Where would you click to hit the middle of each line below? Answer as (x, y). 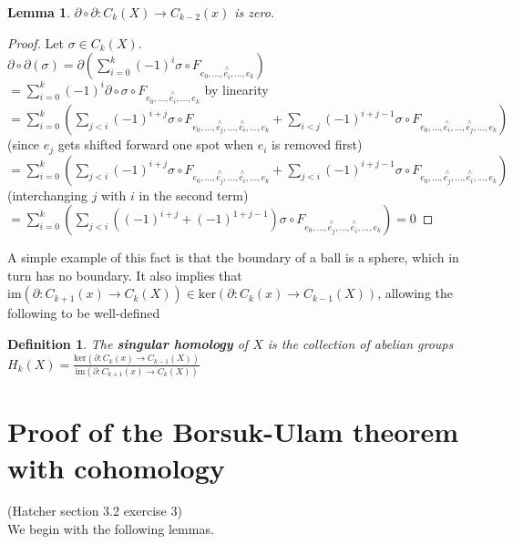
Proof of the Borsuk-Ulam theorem (233, 431)
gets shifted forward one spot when (155, 144)
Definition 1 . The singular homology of (128, 343)
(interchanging (47, 195)
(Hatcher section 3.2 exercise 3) (95, 511)
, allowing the (416, 293)
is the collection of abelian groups (360, 343)
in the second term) (194, 195)
